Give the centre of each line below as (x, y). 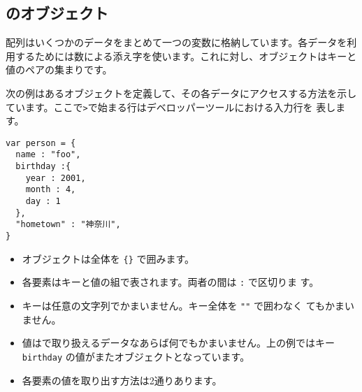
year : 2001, (56, 178)
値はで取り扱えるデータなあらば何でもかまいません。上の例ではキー (178, 343)
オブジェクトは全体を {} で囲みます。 (108, 258)
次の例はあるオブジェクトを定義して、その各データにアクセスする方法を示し (181, 93)
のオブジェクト (57, 13)
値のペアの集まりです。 (59, 70)
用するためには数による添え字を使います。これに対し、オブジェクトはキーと (181, 56)
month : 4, (51, 190)
